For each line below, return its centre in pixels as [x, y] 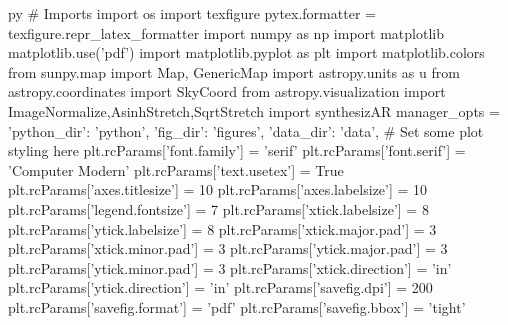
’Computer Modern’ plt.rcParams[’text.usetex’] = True [176, 169]
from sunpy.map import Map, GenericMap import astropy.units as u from [234, 71]
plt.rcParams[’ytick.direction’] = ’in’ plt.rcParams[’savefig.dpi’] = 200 [220, 287]
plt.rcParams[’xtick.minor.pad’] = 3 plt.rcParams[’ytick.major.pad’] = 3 [228, 248]
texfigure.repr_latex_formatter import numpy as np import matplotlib [226, 32]
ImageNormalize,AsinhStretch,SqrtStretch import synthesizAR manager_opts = [254, 110]
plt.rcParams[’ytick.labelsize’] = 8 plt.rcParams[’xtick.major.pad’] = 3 [222, 228]
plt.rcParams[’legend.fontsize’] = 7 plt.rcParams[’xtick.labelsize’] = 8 [218, 208]
